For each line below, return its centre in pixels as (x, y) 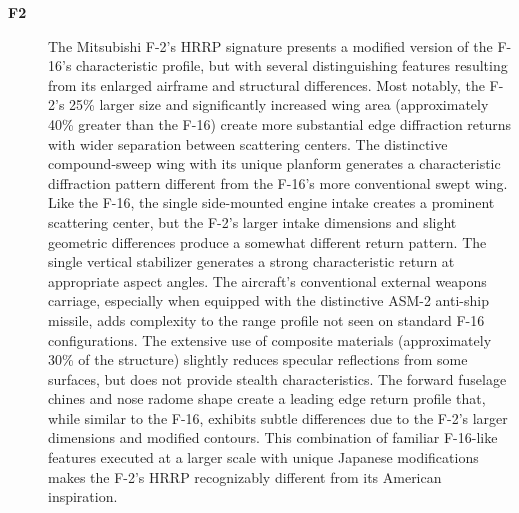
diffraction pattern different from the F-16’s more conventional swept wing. (278, 182)
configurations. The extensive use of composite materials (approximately (270, 339)
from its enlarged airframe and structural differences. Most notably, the (266, 84)
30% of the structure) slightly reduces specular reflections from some (258, 359)
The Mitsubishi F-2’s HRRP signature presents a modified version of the (270, 45)
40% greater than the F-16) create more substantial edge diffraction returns (280, 123)
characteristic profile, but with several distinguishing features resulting (292, 65)
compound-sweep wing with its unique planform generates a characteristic (274, 163)
